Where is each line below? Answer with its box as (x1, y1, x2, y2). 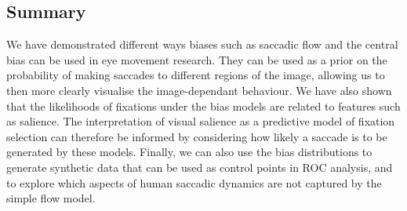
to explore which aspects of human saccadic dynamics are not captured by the (6, 174, 382, 191)
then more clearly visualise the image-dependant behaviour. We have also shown (6, 82, 392, 98)
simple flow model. (6, 190, 96, 206)
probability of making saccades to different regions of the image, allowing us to (6, 67, 385, 83)
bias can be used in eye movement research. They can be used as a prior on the (6, 51, 387, 67)
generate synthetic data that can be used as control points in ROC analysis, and (6, 158, 393, 175)
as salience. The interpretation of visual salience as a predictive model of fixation (6, 113, 395, 129)
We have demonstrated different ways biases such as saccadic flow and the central (6, 36, 398, 53)
